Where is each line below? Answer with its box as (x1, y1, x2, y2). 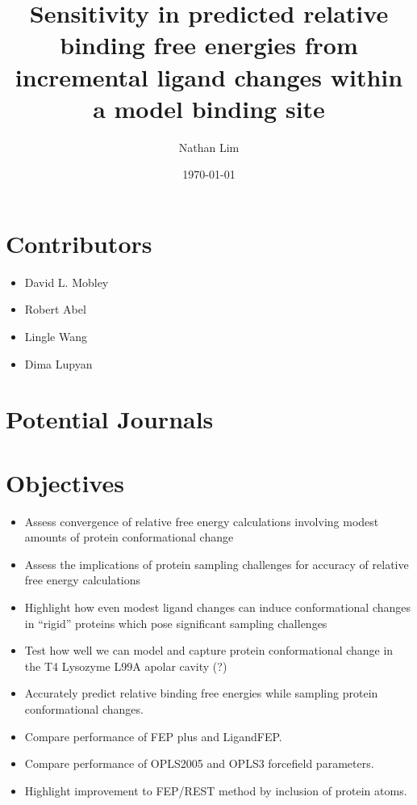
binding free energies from (60, 28, 358, 61)
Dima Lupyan (24, 355, 93, 372)
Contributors (6, 226, 152, 259)
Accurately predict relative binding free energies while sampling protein (24, 685, 378, 702)
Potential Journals (6, 402, 214, 436)
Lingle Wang (24, 328, 88, 344)
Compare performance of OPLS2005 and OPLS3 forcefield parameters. (24, 755, 374, 772)
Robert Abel (24, 301, 86, 318)
